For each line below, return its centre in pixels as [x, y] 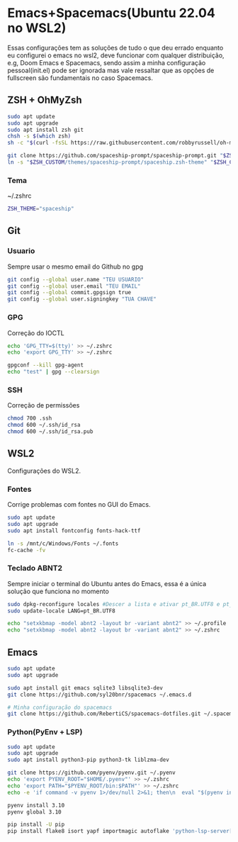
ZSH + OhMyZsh [45, 100]
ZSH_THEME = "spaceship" [41, 209]
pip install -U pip [36, 825]
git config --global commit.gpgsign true [69, 293]
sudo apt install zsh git [45, 130]
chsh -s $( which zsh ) [39, 136]
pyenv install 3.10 [36, 805]
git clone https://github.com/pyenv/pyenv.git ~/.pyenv [91, 773]
